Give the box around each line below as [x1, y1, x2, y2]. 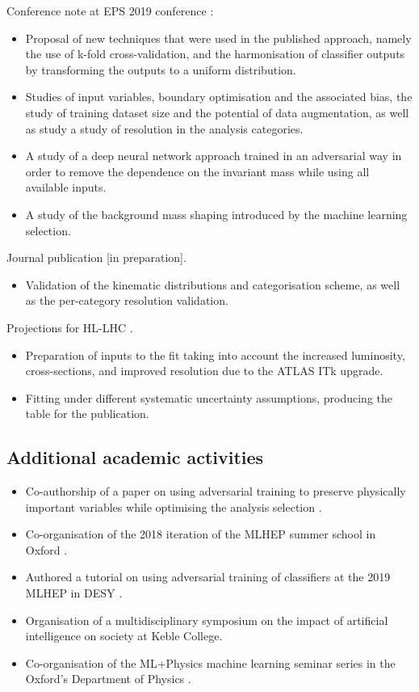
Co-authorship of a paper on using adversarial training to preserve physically [25, 483, 406, 500]
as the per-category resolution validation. [25, 292, 228, 309]
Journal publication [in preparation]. [6, 249, 186, 266]
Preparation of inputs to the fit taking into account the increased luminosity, [25, 346, 405, 363]
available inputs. [25, 179, 107, 196]
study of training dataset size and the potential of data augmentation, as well [25, 103, 409, 120]
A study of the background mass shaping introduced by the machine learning [25, 205, 408, 222]
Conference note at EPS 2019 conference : [6, 2, 214, 19]
